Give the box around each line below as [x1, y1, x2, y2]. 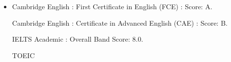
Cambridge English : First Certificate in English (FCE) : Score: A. [12, 1, 212, 11]
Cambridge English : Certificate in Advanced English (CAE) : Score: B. [12, 17, 228, 28]
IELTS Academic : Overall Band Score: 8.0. [12, 34, 144, 44]
